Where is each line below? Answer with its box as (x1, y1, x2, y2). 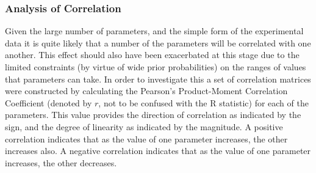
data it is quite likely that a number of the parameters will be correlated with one (5, 36, 311, 49)
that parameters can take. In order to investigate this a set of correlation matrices (5, 72, 311, 85)
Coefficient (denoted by (5, 96, 92, 109)
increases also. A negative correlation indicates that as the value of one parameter (5, 144, 311, 157)
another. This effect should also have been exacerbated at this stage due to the (5, 48, 300, 61)
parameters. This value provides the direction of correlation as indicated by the (5, 108, 301, 121)
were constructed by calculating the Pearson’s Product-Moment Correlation (5, 84, 288, 97)
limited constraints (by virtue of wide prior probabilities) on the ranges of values (5, 61, 306, 73)
